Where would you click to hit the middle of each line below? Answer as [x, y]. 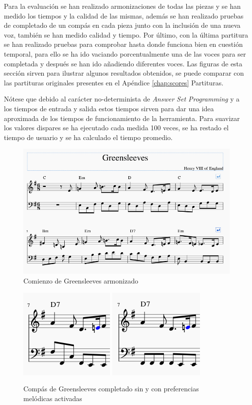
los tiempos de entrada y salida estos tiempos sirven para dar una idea [109, 108]
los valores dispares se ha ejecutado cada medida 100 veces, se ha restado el [116, 128]
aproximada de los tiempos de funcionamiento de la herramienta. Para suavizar [122, 118]
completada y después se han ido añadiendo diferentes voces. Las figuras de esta [123, 63]
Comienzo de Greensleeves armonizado [81, 280]
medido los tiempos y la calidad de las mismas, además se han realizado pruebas [124, 15]
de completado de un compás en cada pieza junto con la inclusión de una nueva [122, 25]
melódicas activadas [53, 398]
